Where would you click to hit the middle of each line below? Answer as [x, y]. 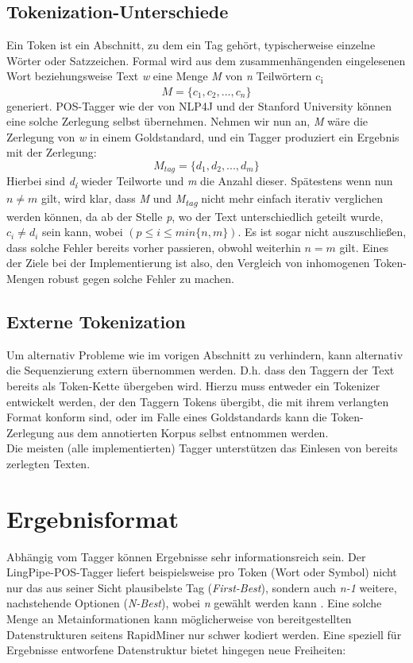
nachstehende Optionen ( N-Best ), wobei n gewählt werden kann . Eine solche [194, 603]
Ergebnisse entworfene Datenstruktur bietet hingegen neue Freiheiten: [176, 650]
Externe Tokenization [96, 321]
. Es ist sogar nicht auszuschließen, [322, 232]
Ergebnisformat [93, 518]
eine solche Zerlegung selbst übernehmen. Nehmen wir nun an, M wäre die [187, 121]
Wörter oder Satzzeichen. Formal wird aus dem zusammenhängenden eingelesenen [206, 60]
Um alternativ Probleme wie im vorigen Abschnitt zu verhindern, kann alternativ [205, 354]
